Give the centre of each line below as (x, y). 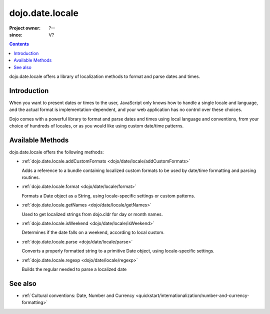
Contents (19, 44)
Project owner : (25, 28)
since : (16, 34)
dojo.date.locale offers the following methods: (57, 152)
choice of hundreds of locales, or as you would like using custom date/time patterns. (96, 125)
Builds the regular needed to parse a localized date (74, 269)
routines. (31, 177)
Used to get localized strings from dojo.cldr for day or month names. (92, 214)
